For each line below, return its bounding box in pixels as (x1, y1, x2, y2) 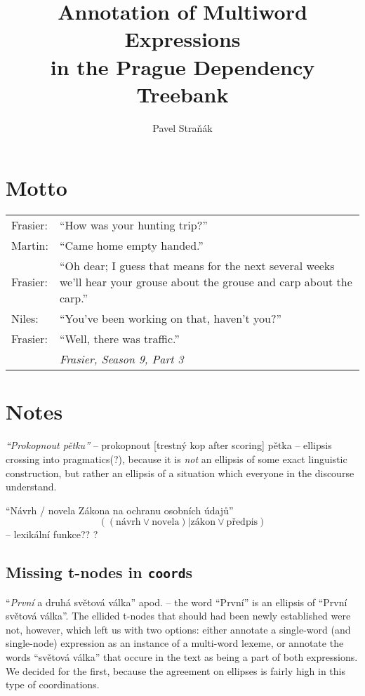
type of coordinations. (6, 677, 100, 692)
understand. (6, 479, 57, 494)
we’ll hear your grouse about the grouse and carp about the (59, 274, 352, 290)
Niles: (11, 310, 39, 327)
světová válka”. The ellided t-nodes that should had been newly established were (6, 608, 351, 623)
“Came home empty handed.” (59, 237, 204, 254)
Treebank (136, 79, 229, 108)
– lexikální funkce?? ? (6, 527, 98, 542)
